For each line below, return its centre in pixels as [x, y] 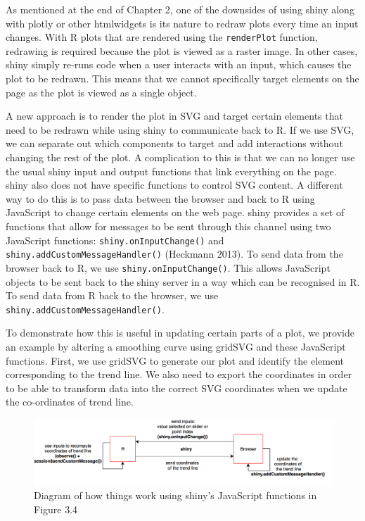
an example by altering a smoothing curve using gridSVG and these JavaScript [176, 346]
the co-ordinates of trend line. [70, 402]
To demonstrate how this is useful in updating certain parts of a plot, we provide [180, 333]
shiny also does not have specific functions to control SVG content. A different [174, 185]
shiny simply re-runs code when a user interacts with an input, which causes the [179, 64]
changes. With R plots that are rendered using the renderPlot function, [162, 37]
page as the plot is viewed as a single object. [101, 92]
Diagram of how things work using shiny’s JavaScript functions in [175, 495]
